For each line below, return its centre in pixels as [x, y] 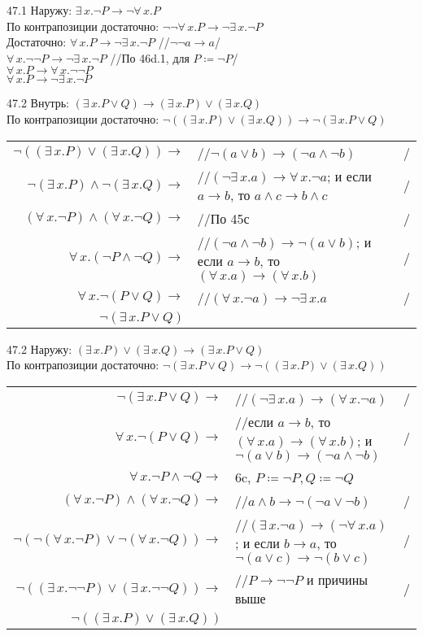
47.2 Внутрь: [38, 103]
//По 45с [223, 218]
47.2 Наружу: [39, 348]
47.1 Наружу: [39, 10]
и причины [337, 579]
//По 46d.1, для [150, 57]
